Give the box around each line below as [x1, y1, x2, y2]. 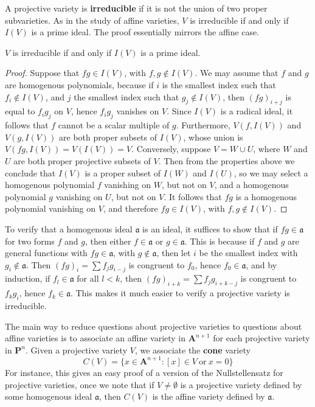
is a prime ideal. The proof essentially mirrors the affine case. [31, 26, 260, 38]
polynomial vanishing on [5, 202, 96, 215]
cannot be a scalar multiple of [58, 119, 170, 131]
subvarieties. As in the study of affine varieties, [5, 13, 179, 26]
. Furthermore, [176, 119, 230, 131]
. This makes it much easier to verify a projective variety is [70, 287, 290, 299]
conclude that [5, 166, 56, 179]
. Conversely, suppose [131, 142, 211, 155]
